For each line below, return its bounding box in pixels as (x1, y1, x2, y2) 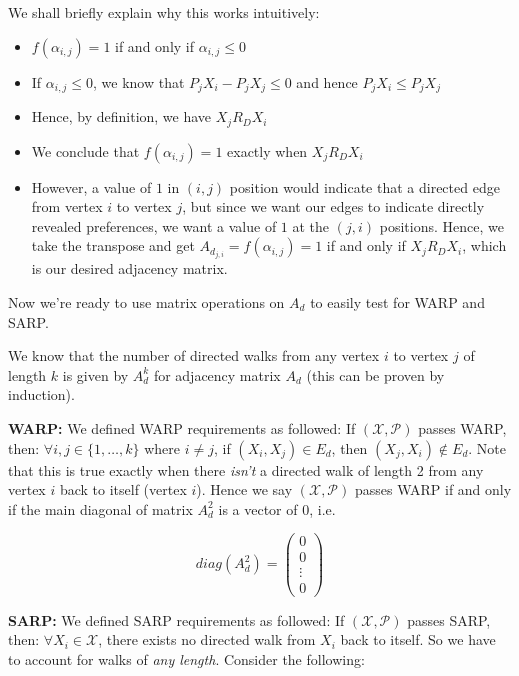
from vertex (31, 196, 103, 217)
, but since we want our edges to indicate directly (182, 196, 485, 217)
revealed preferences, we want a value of (31, 215, 277, 236)
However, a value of (31, 176, 152, 197)
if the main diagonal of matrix (8, 498, 193, 519)
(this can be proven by (306, 364, 445, 385)
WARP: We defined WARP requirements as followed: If (8, 417, 356, 438)
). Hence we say (196, 479, 293, 500)
